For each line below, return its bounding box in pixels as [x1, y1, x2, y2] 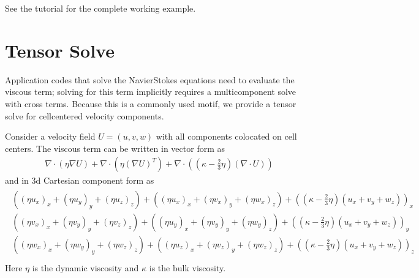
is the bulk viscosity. [149, 261, 226, 274]
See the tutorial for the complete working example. [5, 2, 196, 14]
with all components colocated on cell [156, 130, 297, 143]
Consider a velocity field [5, 130, 96, 143]
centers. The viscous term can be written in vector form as [5, 141, 225, 154]
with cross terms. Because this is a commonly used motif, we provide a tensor [5, 97, 296, 110]
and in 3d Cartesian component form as [5, 174, 154, 187]
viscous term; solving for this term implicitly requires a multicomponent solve [5, 85, 296, 98]
